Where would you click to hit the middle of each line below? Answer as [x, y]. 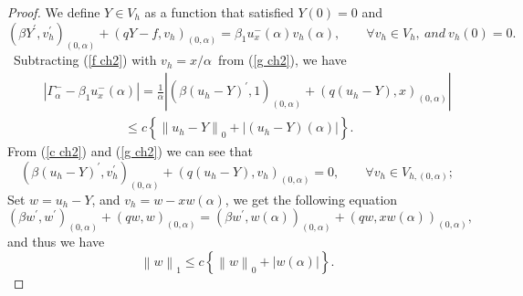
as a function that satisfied [219, 12]
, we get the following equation [311, 199]
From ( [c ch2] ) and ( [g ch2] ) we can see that [131, 151]
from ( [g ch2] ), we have [282, 60]
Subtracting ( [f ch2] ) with [85, 60]
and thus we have [56, 242]
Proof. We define [54, 12]
